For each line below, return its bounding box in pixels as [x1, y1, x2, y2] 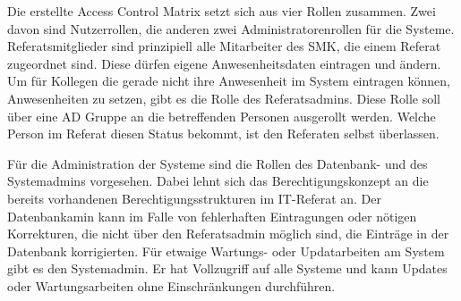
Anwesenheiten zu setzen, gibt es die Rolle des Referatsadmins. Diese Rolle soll [7, 88, 440, 107]
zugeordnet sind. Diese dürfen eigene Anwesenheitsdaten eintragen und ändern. [7, 54, 441, 72]
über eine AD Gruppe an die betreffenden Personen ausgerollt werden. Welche [7, 106, 436, 125]
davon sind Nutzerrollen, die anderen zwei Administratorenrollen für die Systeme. [7, 19, 455, 38]
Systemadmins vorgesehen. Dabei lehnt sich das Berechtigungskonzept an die [7, 171, 429, 190]
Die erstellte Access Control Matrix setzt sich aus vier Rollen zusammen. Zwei [7, 2, 436, 20]
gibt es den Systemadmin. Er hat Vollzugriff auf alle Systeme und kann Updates [7, 259, 448, 278]
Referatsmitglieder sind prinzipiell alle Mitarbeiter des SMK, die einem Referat [7, 37, 441, 55]
